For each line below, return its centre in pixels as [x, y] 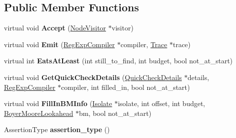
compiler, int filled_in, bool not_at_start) [125, 87]
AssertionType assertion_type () [57, 129]
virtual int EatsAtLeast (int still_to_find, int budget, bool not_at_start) [118, 61]
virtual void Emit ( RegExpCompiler [60, 44]
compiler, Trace [144, 44]
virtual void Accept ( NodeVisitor [55, 28]
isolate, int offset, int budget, [162, 103]
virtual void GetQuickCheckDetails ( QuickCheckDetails [93, 77]
